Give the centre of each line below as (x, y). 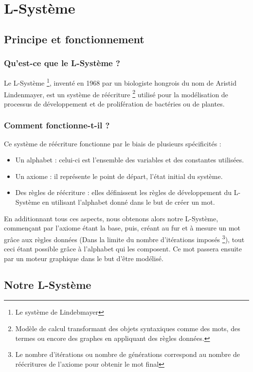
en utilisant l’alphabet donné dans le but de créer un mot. (128, 202)
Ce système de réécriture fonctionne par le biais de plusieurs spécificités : (113, 143)
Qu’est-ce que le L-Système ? (62, 63)
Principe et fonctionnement (74, 39)
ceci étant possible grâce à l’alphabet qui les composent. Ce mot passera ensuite (123, 249)
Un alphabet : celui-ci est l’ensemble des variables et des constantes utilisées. (130, 160)
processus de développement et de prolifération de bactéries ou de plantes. (114, 103)
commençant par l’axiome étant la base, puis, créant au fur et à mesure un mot (122, 228)
